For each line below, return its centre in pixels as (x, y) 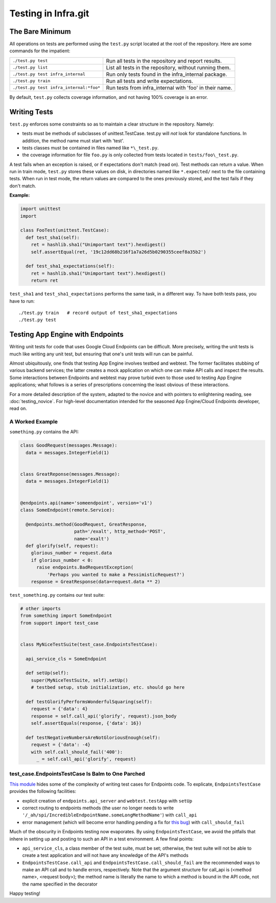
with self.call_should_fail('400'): (77, 752)
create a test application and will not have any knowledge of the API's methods (105, 855)
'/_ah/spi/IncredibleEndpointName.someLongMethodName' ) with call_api (110, 815)
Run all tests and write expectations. (150, 81)
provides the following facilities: (43, 791)
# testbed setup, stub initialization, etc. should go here (108, 687)
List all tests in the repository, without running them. (168, 68)
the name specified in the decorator (60, 884)
